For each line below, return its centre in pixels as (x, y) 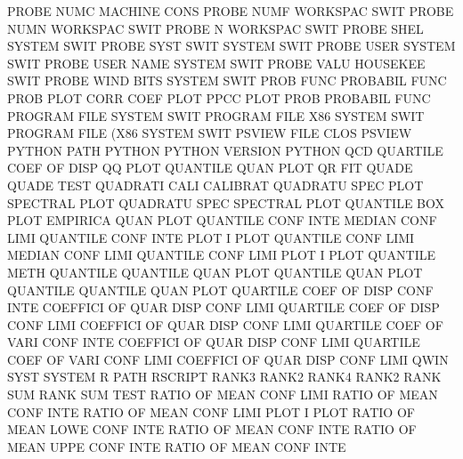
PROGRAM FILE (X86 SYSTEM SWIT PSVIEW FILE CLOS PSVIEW (210, 133)
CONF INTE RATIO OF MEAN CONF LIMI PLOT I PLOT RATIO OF (211, 411)
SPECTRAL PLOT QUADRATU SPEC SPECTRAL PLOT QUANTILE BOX (226, 202)
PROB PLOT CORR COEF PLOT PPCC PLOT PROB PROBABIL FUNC (219, 97)
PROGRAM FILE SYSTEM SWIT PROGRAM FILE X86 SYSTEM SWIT (216, 115)
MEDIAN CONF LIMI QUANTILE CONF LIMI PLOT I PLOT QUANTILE (222, 255)
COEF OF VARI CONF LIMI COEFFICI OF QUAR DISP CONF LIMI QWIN (228, 359)
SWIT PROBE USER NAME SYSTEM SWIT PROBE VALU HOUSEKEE (216, 63)
